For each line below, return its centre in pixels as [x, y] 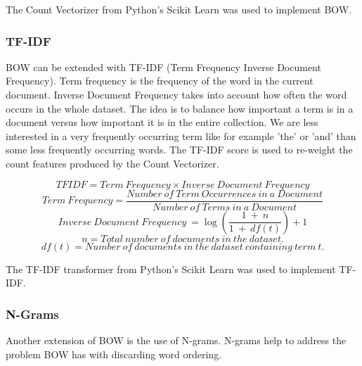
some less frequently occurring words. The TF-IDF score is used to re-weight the [179, 150]
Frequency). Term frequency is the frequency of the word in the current [160, 81]
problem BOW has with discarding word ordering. [114, 354]
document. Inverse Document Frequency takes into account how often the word [176, 94]
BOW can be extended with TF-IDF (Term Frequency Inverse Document [163, 67]
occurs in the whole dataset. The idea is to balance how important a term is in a [180, 108]
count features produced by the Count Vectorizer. [112, 163]
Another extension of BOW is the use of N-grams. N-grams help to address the [176, 340]
